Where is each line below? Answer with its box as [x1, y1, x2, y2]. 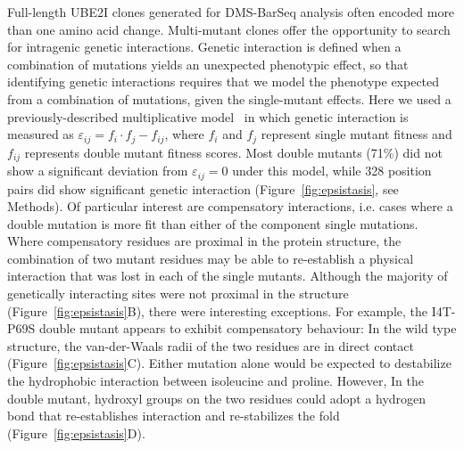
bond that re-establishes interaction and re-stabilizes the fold [7, 406, 340, 425]
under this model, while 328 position [232, 161, 432, 180]
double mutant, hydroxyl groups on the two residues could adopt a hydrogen [7, 388, 427, 407]
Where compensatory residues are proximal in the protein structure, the [7, 232, 402, 250]
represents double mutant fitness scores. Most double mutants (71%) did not [24, 143, 443, 161]
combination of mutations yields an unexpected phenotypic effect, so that [7, 54, 409, 73]
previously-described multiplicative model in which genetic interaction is [7, 107, 409, 126]
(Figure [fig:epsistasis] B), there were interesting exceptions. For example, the [7, 301, 428, 320]
